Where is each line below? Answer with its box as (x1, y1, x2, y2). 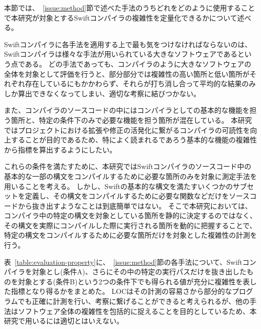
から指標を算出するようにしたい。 (4, 144, 116, 154)
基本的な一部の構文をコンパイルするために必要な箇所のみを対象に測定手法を (4, 171, 257, 181)
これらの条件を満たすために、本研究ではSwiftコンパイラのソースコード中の (4, 161, 251, 172)
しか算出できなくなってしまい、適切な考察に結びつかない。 (4, 88, 201, 98)
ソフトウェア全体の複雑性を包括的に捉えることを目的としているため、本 (18, 305, 257, 316)
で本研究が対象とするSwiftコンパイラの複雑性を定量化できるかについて (4, 12, 237, 23)
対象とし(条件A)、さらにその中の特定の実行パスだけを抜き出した (32, 266, 247, 277)
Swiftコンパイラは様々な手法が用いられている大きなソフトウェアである (4, 49, 237, 59)
